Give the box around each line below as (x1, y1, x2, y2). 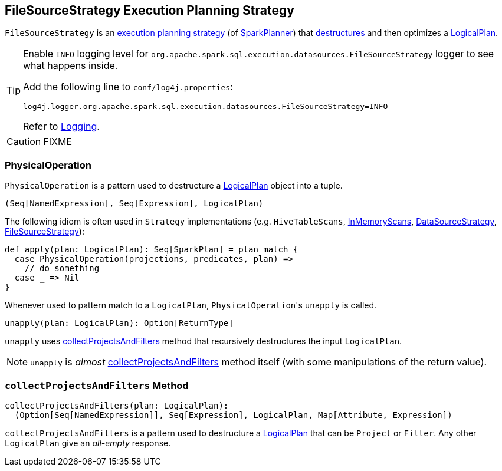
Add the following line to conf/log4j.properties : (23, 81, 233, 93)
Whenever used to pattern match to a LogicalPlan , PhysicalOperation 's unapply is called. (5, 300, 377, 311)
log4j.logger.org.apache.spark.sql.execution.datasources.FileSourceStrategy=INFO (23, 102, 388, 111)
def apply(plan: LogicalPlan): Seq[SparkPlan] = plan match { (5, 245, 298, 255)
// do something (24, 264, 100, 274)
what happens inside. (23, 60, 118, 72)
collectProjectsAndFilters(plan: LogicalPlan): (5, 400, 229, 410)
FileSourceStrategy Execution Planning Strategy (5, 3, 294, 18)
